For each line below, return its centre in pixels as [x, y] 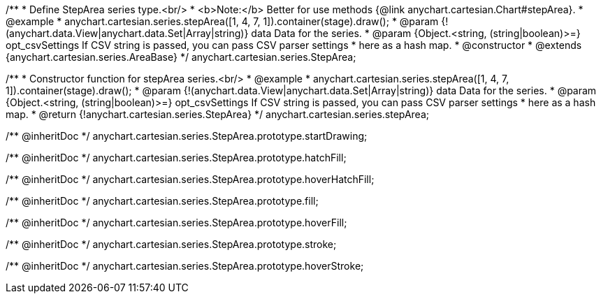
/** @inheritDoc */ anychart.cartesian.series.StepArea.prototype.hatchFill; [176, 158]
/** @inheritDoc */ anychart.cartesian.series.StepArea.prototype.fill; [162, 201]
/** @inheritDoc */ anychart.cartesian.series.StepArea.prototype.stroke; [171, 244]
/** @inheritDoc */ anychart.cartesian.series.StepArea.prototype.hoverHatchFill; [190, 179]
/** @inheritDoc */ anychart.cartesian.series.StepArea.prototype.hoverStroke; [185, 266]
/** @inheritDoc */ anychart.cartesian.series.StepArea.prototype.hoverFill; [176, 223]
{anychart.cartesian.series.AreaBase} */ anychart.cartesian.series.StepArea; [181, 57]
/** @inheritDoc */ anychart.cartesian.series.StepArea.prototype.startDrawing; [187, 136]
